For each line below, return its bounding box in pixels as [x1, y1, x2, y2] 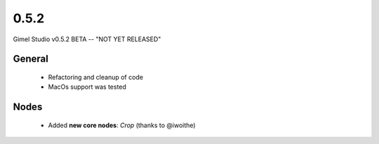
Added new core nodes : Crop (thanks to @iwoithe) [48, 121, 196, 129]
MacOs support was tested [48, 82, 126, 91]
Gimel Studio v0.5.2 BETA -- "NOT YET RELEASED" [13, 35, 161, 43]
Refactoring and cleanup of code [48, 73, 144, 81]
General [13, 53, 49, 65]
